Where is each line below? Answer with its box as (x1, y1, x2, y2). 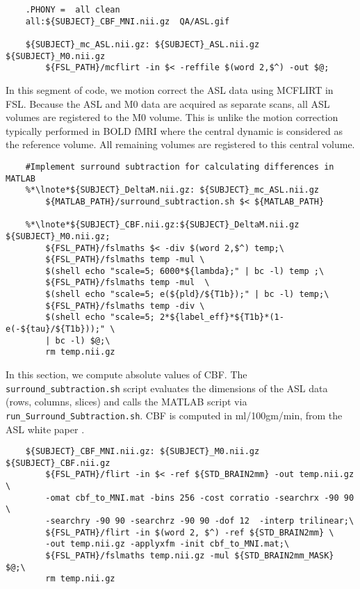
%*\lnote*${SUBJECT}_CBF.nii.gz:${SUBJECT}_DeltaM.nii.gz (25, 220, 300, 230)
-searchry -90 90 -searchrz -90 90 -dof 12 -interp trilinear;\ (45, 516, 354, 526)
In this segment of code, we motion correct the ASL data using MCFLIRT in (6, 82, 334, 97)
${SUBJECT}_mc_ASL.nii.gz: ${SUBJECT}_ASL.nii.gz (25, 39, 260, 49)
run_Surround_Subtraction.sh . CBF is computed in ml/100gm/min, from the (6, 408, 343, 422)
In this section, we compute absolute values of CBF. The (6, 367, 247, 382)
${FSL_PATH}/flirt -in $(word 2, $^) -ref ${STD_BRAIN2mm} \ (45, 527, 334, 538)
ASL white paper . (6, 421, 85, 436)
